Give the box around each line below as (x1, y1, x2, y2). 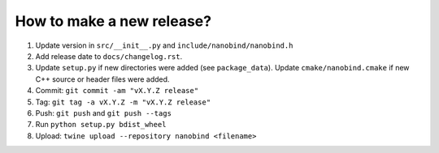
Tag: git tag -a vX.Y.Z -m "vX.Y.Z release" (35, 97, 211, 107)
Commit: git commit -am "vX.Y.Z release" (35, 86, 199, 96)
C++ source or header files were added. (35, 74, 170, 84)
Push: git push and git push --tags (35, 108, 172, 117)
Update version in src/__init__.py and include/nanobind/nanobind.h (35, 40, 293, 50)
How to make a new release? (15, 12, 211, 30)
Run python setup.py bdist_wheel (35, 120, 167, 130)
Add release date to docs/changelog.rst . (35, 51, 183, 61)
